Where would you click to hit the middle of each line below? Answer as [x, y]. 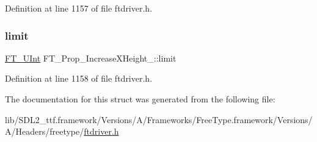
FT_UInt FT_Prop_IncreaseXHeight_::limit [91, 58]
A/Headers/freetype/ [45, 131]
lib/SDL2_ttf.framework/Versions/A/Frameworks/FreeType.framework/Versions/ [159, 119]
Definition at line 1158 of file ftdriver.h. [79, 78]
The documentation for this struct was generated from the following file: [140, 99]
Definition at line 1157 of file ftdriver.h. [79, 8]
